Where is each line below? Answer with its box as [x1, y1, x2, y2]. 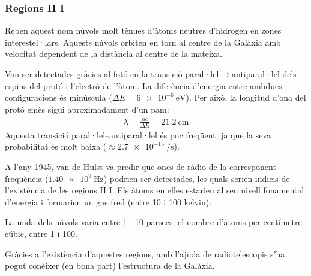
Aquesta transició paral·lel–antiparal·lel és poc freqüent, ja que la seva [5, 128, 271, 141]
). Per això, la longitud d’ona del [186, 91, 306, 104]
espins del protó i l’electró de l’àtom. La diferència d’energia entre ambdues [5, 79, 282, 92]
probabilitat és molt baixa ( [5, 140, 107, 153]
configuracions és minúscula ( [5, 91, 112, 104]
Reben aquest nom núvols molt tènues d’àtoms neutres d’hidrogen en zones [5, 24, 282, 37]
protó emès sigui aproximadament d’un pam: [5, 102, 169, 115]
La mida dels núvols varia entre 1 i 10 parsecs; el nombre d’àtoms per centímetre [5, 216, 302, 228]
